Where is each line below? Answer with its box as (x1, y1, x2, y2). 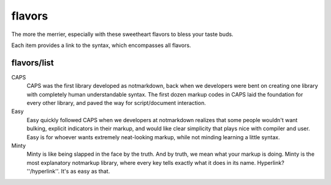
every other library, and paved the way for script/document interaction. (26, 100, 207, 107)
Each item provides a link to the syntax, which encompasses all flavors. (11, 42, 191, 49)
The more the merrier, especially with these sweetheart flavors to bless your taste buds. (11, 31, 234, 38)
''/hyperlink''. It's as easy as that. (26, 168, 110, 175)
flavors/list (11, 57, 55, 68)
